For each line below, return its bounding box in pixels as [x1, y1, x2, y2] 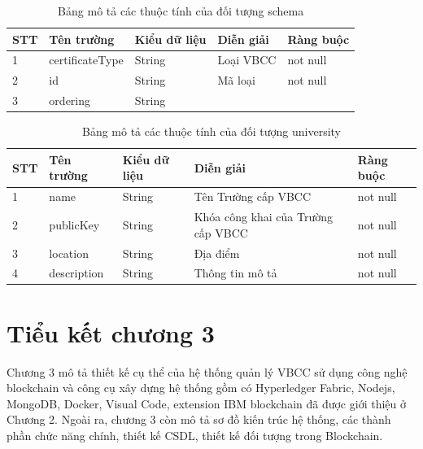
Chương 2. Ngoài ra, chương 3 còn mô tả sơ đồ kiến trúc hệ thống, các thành [7, 411, 391, 428]
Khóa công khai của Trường [194, 208, 334, 225]
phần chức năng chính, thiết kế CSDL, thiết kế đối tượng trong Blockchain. [7, 426, 383, 443]
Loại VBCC [217, 51, 277, 68]
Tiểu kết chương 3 [7, 316, 215, 349]
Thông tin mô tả [194, 264, 277, 281]
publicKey [49, 216, 100, 233]
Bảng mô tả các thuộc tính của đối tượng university [81, 123, 342, 140]
